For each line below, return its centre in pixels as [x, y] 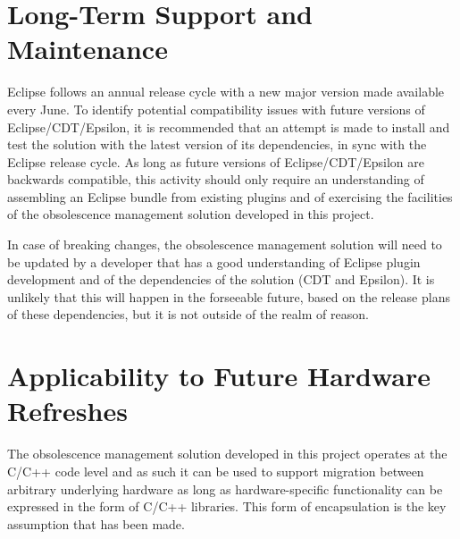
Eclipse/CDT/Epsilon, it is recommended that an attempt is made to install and [229, 126]
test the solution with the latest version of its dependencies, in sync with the [217, 144]
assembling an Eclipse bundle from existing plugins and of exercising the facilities [230, 196]
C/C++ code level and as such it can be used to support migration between [216, 471]
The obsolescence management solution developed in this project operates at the [227, 454]
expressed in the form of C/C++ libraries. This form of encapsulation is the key [227, 506]
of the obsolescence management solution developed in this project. [191, 214]
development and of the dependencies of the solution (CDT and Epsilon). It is [221, 279]
